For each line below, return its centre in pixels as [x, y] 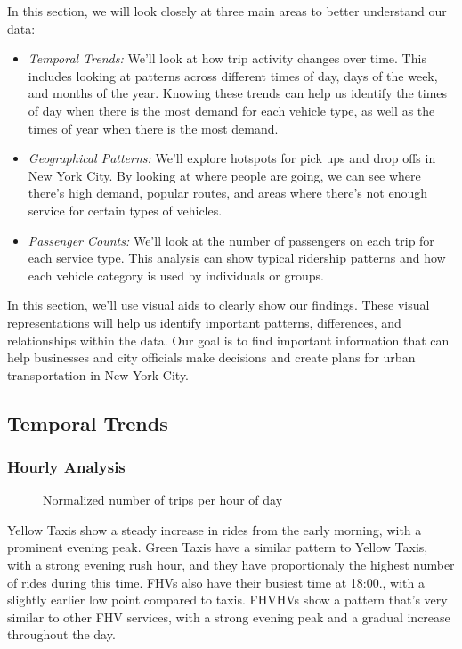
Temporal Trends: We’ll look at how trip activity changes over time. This [227, 58]
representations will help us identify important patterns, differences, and [204, 322]
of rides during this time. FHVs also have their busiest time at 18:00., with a [216, 582]
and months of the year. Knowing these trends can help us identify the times [238, 93]
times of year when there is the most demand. [153, 128]
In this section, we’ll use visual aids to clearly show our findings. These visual [219, 305]
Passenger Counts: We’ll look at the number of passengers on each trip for [231, 240]
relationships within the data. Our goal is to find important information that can [228, 340]
